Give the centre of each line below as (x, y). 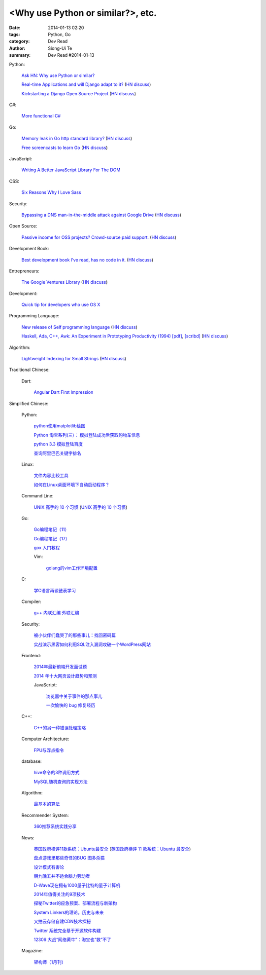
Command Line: (37, 496)
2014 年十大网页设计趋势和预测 (65, 675)
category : (19, 41)
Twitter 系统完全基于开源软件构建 (67, 931)
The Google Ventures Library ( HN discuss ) (65, 282)
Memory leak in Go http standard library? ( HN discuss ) (77, 139)
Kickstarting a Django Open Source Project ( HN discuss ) (79, 93)
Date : (15, 28)
